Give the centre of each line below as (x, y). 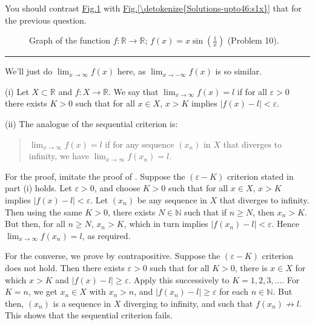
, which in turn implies (166, 224)
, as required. (106, 235)
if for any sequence (140, 144)
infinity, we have (59, 156)
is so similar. (238, 71)
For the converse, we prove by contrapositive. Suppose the (113, 256)
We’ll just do (29, 71)
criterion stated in (260, 176)
